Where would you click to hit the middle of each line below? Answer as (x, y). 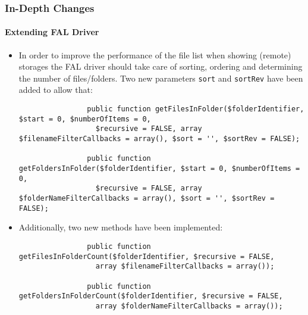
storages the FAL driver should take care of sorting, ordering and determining (161, 66)
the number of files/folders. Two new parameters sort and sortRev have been (161, 78)
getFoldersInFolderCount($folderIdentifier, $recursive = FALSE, (151, 296)
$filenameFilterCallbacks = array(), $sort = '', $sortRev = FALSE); (159, 139)
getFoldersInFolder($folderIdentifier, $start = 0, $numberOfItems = (159, 169)
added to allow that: (56, 90)
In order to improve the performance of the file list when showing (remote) (155, 54)
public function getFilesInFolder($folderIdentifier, (196, 109)
